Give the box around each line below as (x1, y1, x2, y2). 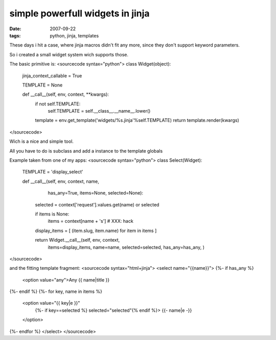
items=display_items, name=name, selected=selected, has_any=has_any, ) (48, 244, 204, 250)
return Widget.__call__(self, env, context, (35, 237, 120, 243)
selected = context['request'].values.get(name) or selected (35, 201, 159, 207)
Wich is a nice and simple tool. (9, 138, 74, 144)
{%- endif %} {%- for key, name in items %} (9, 288, 102, 294)
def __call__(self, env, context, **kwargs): (22, 91, 109, 97)
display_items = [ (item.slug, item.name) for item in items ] (35, 227, 157, 233)
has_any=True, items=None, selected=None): (48, 190, 143, 196)
